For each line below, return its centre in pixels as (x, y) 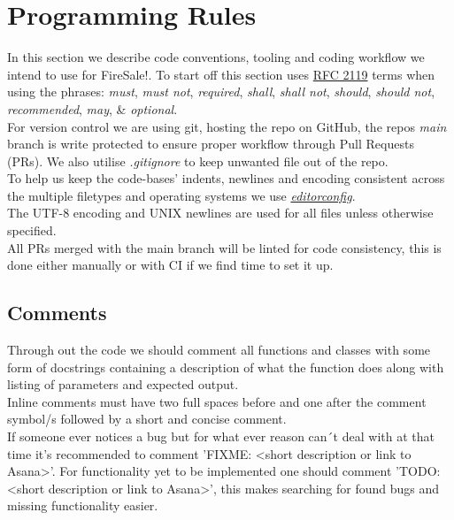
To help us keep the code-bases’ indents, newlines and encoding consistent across (226, 178)
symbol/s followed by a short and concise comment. (147, 419)
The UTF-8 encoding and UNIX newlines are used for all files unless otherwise (220, 213)
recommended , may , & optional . (92, 108)
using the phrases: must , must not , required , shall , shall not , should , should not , (221, 92)
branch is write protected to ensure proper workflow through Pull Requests (211, 144)
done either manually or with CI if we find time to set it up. (170, 265)
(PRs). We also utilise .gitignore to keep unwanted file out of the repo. (198, 161)
